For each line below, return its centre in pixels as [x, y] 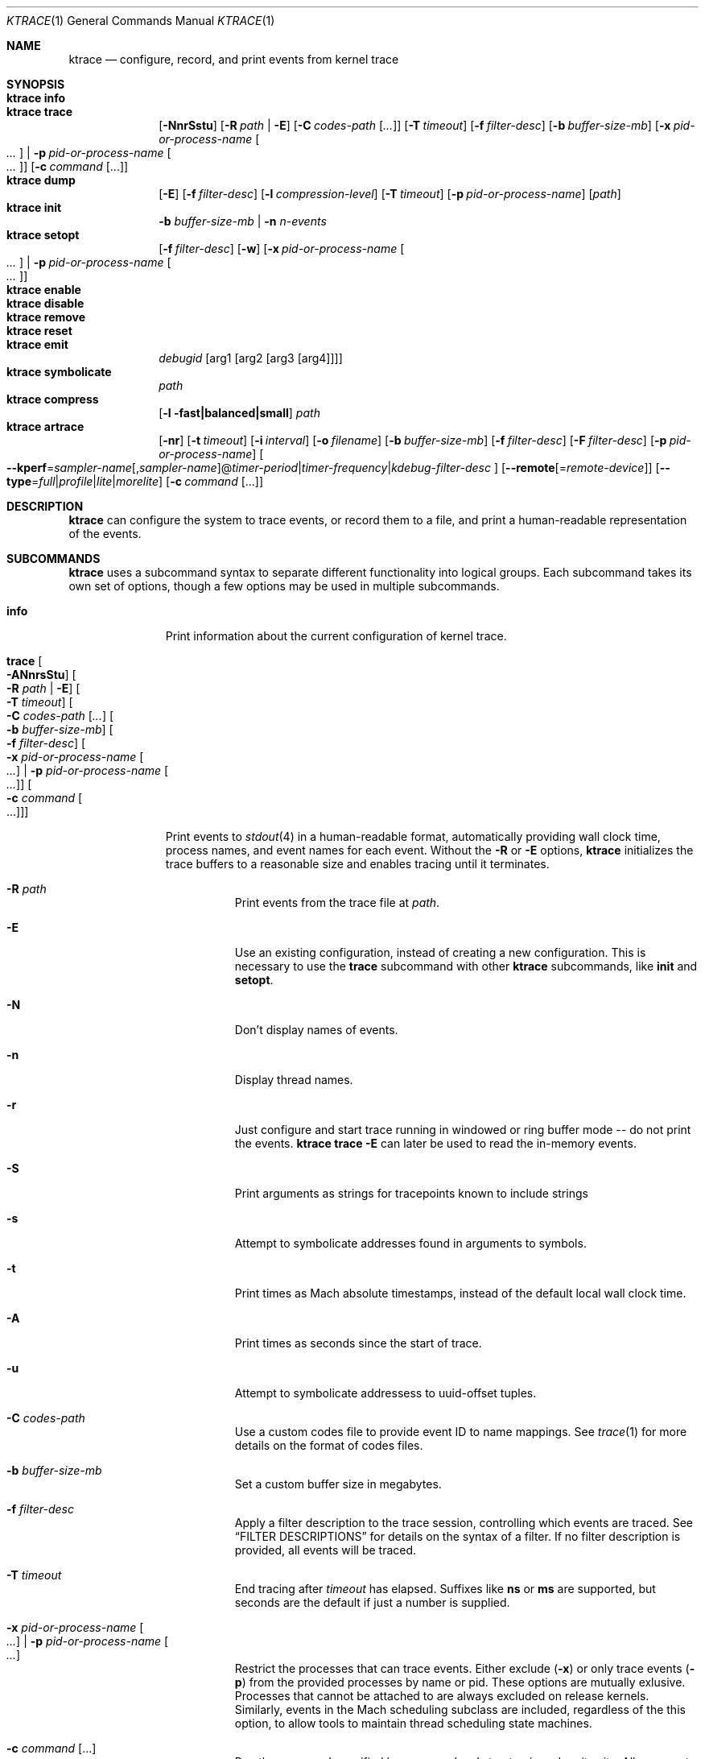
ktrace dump [41, 180]
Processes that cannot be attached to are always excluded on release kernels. [442, 1696]
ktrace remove [46, 317]
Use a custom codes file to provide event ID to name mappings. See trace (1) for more [461, 1432]
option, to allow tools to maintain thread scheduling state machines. [413, 1723]
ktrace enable [44, 290]
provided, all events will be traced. [326, 1550]
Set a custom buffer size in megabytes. [338, 1484]
